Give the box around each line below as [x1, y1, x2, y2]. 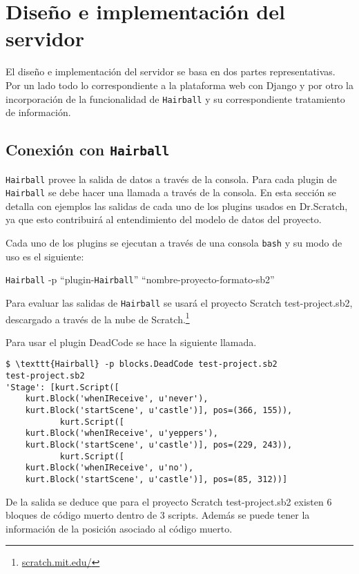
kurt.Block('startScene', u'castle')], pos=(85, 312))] [25, 475, 288, 484]
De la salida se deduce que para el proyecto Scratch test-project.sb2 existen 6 [6, 494, 332, 508]
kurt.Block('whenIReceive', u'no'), [25, 463, 194, 473]
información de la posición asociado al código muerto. [6, 521, 233, 535]
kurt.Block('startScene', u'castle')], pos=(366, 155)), [25, 405, 293, 416]
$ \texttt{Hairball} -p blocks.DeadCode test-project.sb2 [6, 359, 278, 370]
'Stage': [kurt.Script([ [6, 382, 119, 392]
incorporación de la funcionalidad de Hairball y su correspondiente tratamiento [6, 91, 345, 106]
